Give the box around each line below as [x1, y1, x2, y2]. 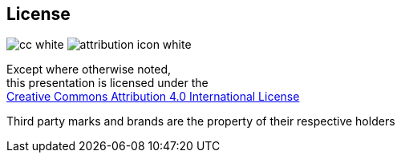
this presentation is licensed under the [6, 76, 209, 90]
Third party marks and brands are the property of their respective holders [6, 114, 395, 129]
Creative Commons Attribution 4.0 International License [6, 89, 300, 104]
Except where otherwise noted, [6, 62, 172, 77]
